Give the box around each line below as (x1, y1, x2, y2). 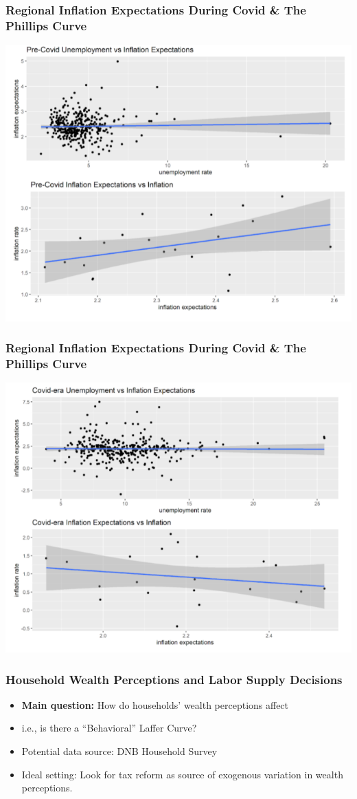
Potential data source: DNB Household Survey (21, 744, 218, 758)
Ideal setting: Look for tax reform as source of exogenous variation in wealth (21, 767, 343, 781)
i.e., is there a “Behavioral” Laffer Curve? (21, 721, 197, 735)
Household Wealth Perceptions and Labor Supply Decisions (5, 670, 343, 688)
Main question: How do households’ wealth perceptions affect (21, 697, 289, 712)
